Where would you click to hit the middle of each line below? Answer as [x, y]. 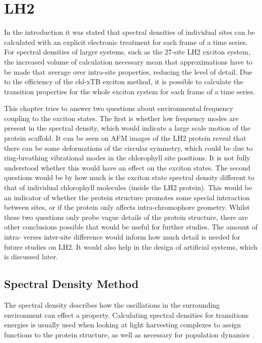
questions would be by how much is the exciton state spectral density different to [129, 177]
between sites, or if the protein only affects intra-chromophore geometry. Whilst [127, 207]
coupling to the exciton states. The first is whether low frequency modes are [121, 118]
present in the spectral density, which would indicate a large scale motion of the [127, 128]
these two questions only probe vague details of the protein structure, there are [126, 217]
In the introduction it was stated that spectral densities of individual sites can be [129, 32]
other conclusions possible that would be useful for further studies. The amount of [131, 227]
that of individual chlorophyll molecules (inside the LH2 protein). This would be [128, 187]
